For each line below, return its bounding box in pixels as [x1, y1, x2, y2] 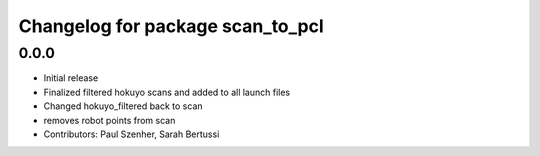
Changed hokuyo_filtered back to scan [43, 100, 204, 112]
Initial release [43, 72, 99, 84]
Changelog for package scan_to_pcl [18, 15, 324, 37]
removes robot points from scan [43, 114, 176, 126]
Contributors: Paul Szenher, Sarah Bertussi [43, 128, 220, 140]
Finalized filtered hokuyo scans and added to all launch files [43, 86, 291, 98]
